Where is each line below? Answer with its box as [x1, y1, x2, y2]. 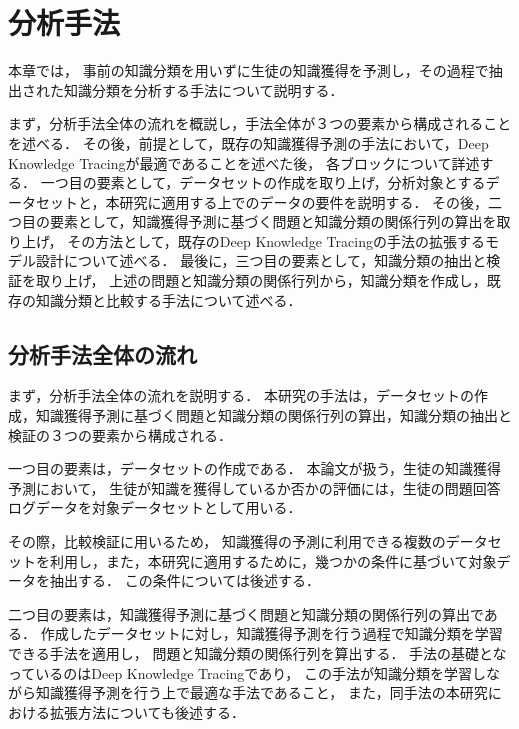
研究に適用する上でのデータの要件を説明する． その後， [119, 191, 489, 212]
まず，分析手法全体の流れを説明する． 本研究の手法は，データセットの [8, 385, 474, 406]
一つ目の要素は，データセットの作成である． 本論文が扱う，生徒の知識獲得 [8, 458, 502, 479]
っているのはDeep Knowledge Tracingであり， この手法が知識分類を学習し [8, 662, 486, 683]
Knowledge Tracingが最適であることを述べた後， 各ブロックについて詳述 [8, 152, 480, 173]
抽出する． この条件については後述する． [49, 570, 320, 591]
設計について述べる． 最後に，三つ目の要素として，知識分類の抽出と [35, 250, 487, 271]
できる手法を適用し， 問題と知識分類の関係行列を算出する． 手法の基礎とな [8, 642, 507, 663]
